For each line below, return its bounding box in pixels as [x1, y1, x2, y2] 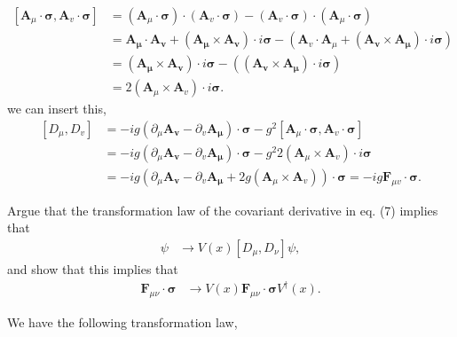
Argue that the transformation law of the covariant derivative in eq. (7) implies [7, 200, 438, 219]
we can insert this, [7, 99, 106, 118]
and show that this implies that [7, 260, 178, 278]
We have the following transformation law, [7, 312, 238, 331]
